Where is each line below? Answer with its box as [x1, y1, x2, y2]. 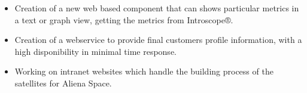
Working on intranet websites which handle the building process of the [14, 65, 273, 77]
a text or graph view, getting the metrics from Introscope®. [14, 13, 233, 26]
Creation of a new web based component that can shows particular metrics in [14, 2, 299, 14]
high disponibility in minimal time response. [14, 45, 177, 57]
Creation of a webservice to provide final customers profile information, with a [14, 33, 302, 46]
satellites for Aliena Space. [14, 76, 112, 89]
